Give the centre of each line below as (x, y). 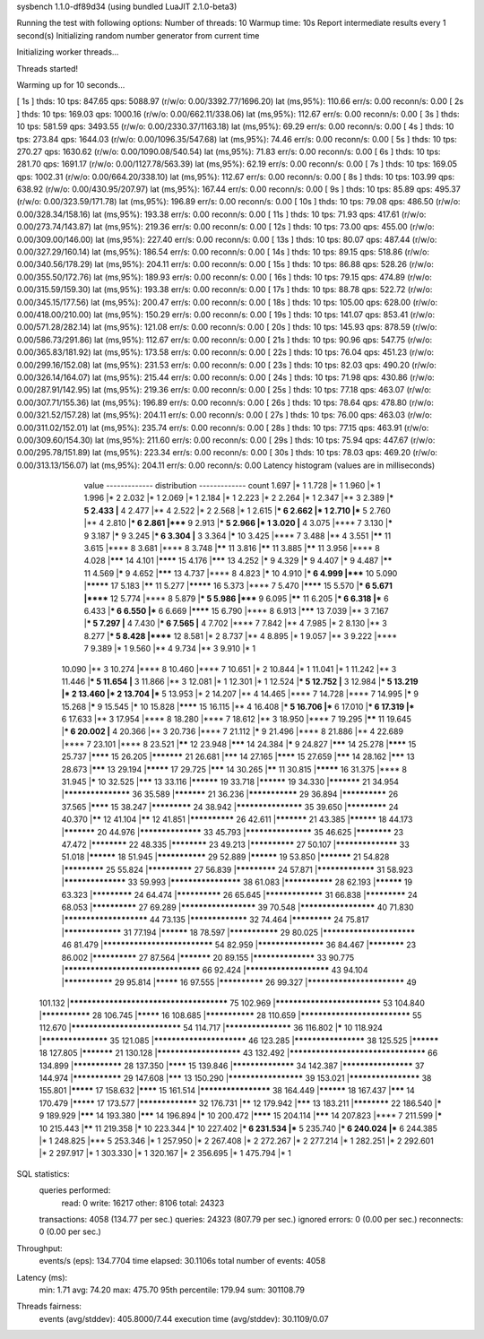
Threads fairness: (49, 1306)
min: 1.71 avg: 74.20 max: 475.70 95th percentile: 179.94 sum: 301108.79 (172, 1290)
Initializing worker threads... (68, 52)
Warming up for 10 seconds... (71, 84)
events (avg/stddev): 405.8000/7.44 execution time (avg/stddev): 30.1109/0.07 (184, 1318)
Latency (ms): (42, 1277)
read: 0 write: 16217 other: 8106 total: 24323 (143, 1203)
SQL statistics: (43, 1173)
